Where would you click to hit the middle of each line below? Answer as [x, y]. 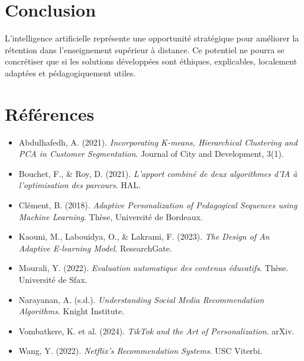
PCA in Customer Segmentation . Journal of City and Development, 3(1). [151, 154]
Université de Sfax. [53, 279]
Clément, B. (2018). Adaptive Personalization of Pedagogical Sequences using [158, 205]
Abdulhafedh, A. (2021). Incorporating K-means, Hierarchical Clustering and [158, 142]
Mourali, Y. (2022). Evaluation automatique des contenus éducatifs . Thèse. [153, 268]
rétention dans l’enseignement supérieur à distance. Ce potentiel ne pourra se [145, 49]
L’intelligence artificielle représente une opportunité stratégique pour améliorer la [152, 38]
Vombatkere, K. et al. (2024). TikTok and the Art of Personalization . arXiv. [156, 331]
